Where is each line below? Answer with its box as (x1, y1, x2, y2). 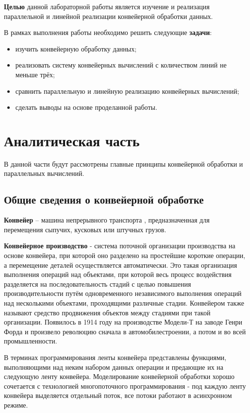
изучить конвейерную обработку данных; (15, 43, 137, 53)
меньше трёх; (15, 69, 55, 79)
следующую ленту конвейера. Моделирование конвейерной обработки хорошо (4, 371, 235, 381)
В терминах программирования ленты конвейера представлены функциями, (4, 352, 227, 362)
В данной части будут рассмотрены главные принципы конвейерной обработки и (4, 158, 243, 169)
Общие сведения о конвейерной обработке (4, 192, 204, 207)
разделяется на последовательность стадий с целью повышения (4, 278, 191, 289)
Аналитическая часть (4, 130, 140, 150)
